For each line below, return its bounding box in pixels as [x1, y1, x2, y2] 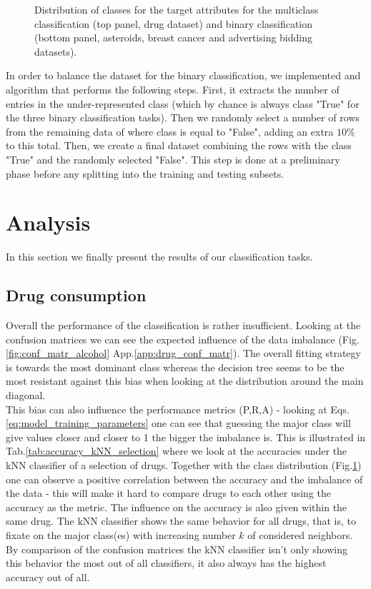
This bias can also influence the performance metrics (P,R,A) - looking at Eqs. [6, 401, 350, 416]
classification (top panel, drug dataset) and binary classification [34, 16, 313, 31]
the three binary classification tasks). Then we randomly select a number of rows [6, 110, 360, 125]
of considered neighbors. [247, 527, 353, 542]
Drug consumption [6, 284, 147, 306]
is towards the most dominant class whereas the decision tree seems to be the [6, 359, 345, 374]
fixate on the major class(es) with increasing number [6, 527, 236, 542]
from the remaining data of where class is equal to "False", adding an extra [6, 124, 334, 139]
